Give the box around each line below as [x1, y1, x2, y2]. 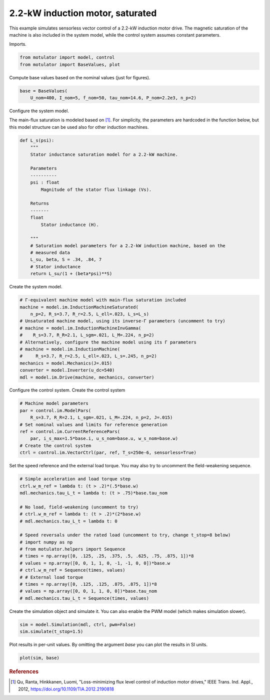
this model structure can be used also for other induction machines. [9, 124, 149, 130]
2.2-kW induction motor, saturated [9, 8, 157, 19]
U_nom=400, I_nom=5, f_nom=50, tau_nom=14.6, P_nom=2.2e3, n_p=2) [30, 95, 197, 101]
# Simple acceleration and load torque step [19, 476, 131, 482]
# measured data [30, 250, 70, 256]
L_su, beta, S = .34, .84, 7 [30, 257, 102, 263]
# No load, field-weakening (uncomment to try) [19, 504, 138, 510]
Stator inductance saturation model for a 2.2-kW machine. [30, 151, 178, 157]
